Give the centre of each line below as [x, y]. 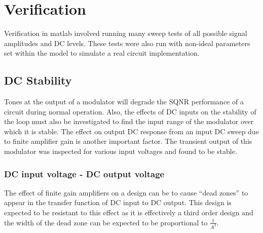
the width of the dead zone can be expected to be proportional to [106, 222]
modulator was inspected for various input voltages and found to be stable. [121, 151]
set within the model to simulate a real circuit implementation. [102, 53]
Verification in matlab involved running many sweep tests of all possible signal [126, 33]
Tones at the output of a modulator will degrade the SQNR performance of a [124, 102]
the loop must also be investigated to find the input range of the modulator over [129, 121]
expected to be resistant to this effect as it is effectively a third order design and [129, 212]
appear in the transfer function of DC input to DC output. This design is [118, 202]
